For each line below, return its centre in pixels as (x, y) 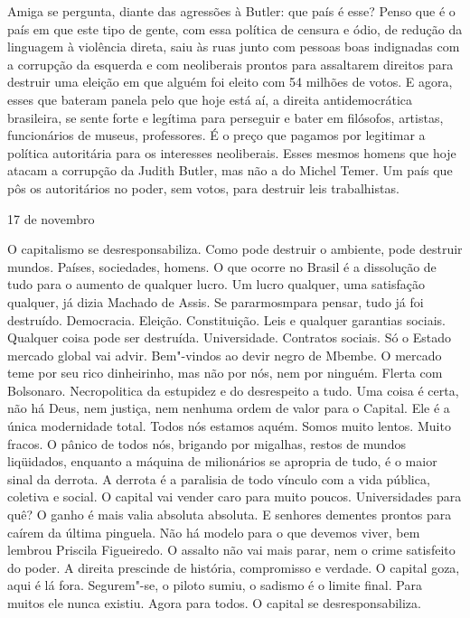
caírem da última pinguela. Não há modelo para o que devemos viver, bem (214, 532)
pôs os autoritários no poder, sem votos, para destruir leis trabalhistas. (203, 187)
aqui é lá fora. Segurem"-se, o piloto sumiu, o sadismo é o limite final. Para (215, 585)
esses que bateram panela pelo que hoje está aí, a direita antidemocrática (210, 99)
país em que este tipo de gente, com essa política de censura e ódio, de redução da (235, 28)
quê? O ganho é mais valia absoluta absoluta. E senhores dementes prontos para (230, 515)
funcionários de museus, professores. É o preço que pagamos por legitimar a (216, 135)
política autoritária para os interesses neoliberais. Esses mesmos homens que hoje (232, 152)
